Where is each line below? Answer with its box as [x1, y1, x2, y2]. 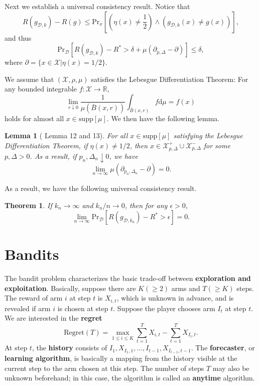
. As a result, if [30, 151, 77, 161]
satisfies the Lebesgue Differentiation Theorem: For [91, 73, 248, 84]
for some [203, 140, 230, 150]
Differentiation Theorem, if [5, 140, 88, 150]
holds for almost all [5, 113, 64, 124]
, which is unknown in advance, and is [116, 293, 234, 303]
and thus [5, 32, 32, 43]
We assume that [5, 73, 54, 84]
